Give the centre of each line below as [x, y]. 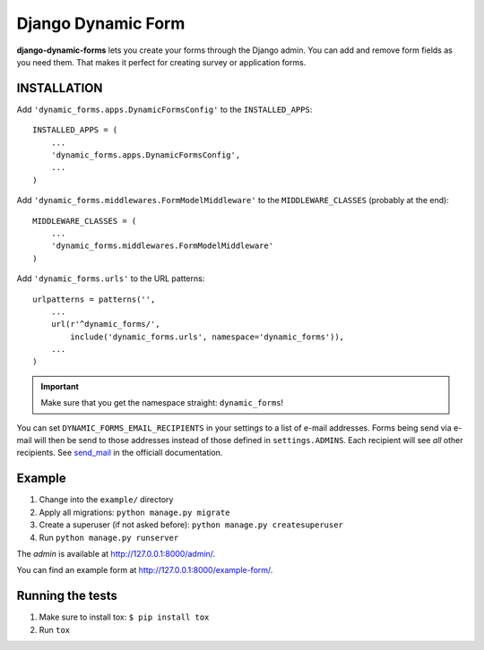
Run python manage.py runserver [109, 537]
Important [60, 386]
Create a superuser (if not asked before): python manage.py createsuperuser [191, 525]
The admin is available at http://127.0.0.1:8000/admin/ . [116, 553]
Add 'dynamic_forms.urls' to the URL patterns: [111, 278]
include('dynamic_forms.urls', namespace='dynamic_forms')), [207, 337]
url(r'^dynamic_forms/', [105, 324]
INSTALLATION [60, 88]
